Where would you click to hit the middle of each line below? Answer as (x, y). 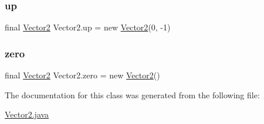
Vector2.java (27, 114)
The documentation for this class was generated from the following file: (132, 94)
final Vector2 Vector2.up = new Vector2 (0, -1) (88, 27)
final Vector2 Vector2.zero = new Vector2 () (82, 75)
